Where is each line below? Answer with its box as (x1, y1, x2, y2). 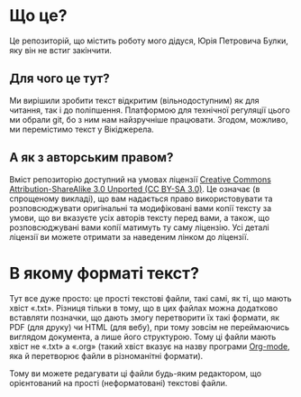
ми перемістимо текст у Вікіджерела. (9, 124, 155, 134)
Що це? (9, 5, 68, 26)
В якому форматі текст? (9, 263, 200, 283)
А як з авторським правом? (9, 150, 174, 165)
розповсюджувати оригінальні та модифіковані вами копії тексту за (9, 202, 272, 213)
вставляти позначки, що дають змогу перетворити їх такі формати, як (9, 312, 280, 323)
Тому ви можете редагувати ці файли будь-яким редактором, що (9, 367, 262, 379)
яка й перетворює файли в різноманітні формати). (9, 350, 204, 361)
